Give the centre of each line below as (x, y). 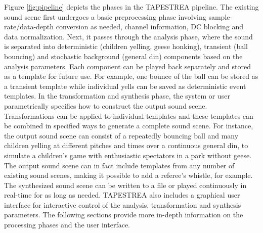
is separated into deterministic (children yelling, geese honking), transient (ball (126, 46)
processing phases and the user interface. (67, 225)
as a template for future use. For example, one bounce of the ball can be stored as (131, 76)
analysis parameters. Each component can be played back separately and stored (127, 66)
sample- (221, 16)
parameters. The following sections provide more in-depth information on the (124, 215)
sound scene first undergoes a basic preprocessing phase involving (105, 16)
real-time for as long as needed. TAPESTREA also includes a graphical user (122, 195)
